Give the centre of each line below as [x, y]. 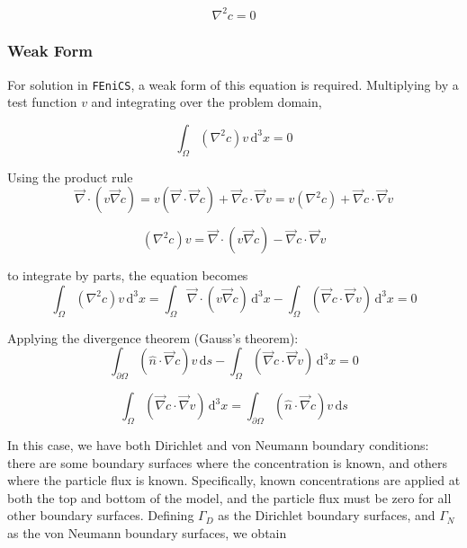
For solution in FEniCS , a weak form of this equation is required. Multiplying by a [233, 84]
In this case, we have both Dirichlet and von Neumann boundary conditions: [218, 444]
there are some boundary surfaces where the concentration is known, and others [228, 462]
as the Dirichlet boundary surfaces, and [327, 515]
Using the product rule [70, 177]
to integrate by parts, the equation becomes [128, 275]
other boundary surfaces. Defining [101, 515]
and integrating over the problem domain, [207, 102]
